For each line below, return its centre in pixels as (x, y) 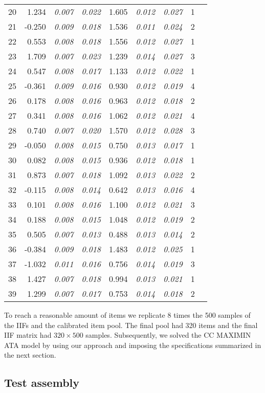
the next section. (30, 355)
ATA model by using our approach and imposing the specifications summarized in (133, 345)
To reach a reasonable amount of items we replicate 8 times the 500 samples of (127, 315)
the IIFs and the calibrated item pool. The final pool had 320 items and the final (131, 325)
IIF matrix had (28, 335)
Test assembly (42, 383)
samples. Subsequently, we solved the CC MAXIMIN (168, 335)
